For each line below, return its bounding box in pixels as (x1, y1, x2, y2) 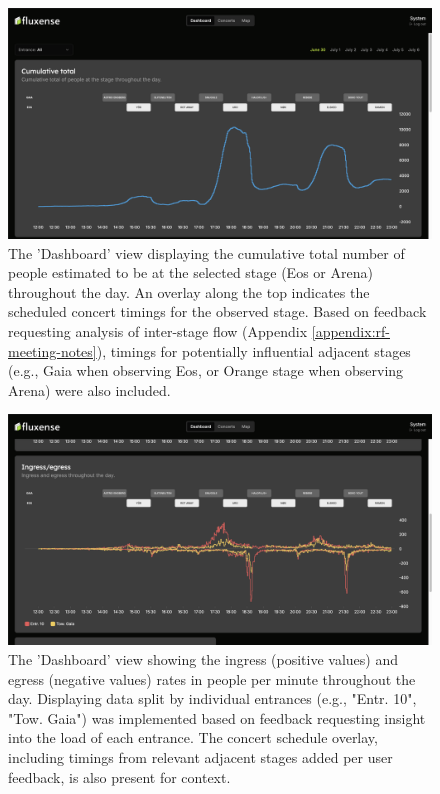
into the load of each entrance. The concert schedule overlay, (8, 727, 378, 748)
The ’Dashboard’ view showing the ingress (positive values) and (8, 649, 399, 670)
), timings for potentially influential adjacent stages (96, 340, 411, 361)
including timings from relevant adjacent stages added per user (8, 747, 393, 767)
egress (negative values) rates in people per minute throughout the (8, 668, 416, 689)
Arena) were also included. (8, 379, 171, 400)
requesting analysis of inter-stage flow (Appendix (8, 321, 308, 342)
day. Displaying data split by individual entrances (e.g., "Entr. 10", (8, 688, 417, 709)
